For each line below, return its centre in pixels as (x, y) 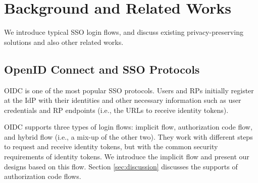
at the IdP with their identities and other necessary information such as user (123, 100)
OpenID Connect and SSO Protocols (102, 69)
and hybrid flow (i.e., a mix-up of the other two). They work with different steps (128, 136)
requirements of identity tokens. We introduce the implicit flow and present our (127, 157)
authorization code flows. (43, 176)
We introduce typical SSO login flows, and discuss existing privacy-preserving (124, 32)
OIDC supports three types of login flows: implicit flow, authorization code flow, (128, 127)
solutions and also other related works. (64, 42)
